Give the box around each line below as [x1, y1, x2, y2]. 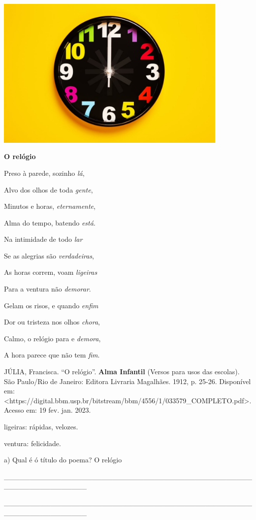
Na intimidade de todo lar [4, 234, 83, 244]
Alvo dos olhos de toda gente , [4, 184, 93, 195]
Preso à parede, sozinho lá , [4, 167, 85, 178]
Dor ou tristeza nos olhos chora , [4, 317, 100, 327]
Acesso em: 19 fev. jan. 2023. [4, 405, 91, 415]
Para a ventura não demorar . [4, 284, 91, 294]
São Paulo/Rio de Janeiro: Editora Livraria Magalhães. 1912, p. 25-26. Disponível [4, 376, 251, 386]
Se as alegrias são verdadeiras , [4, 250, 94, 260]
